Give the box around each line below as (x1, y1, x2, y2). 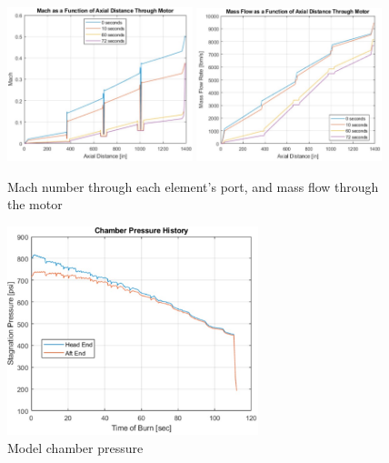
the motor (7, 195, 63, 214)
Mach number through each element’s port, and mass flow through (7, 176, 379, 196)
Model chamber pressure (7, 438, 144, 457)
